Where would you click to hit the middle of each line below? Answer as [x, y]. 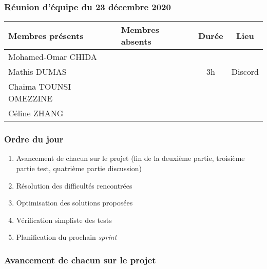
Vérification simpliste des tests [64, 220]
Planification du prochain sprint [66, 237]
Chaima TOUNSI [40, 87]
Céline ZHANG [36, 113]
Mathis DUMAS [37, 72]
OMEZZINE [31, 98]
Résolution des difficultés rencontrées [74, 185]
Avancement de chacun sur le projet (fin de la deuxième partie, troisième [130, 158]
